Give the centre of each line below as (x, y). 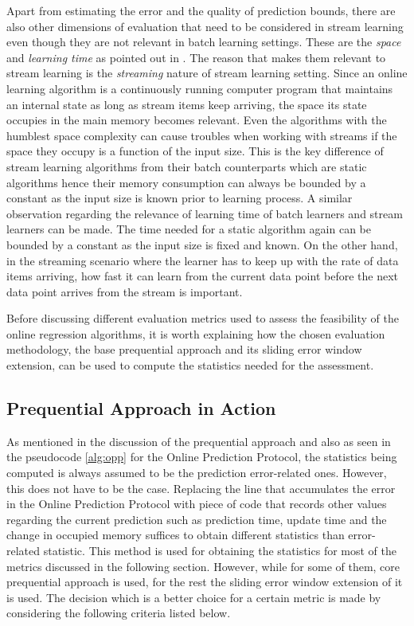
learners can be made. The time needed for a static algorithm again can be (189, 229)
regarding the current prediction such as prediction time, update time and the (197, 519)
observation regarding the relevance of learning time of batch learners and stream (205, 213)
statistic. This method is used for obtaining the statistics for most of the (220, 551)
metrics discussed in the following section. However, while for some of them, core (203, 566)
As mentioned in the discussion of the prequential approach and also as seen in (199, 441)
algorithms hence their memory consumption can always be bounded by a (186, 182)
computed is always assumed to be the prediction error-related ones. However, (197, 473)
